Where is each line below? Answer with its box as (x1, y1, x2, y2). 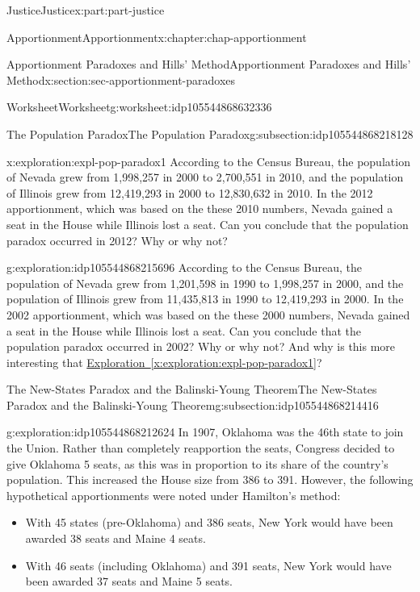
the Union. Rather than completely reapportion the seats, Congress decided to (6, 440, 395, 457)
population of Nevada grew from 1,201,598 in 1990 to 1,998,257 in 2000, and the (6, 274, 404, 291)
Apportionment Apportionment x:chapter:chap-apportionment (6, 28, 307, 45)
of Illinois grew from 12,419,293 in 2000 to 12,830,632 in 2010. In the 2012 (6, 184, 373, 201)
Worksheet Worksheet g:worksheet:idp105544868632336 (6, 98, 272, 115)
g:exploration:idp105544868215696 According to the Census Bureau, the (6, 259, 362, 276)
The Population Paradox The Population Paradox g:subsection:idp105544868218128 (6, 125, 414, 142)
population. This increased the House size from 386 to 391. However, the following (6, 471, 414, 488)
